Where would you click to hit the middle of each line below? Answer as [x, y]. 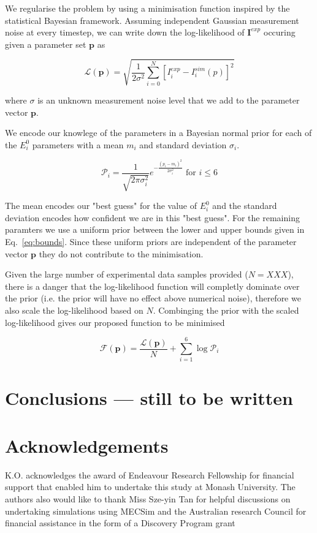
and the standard [245, 206]
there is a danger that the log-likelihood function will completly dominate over [152, 286]
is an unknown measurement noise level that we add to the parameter [169, 100]
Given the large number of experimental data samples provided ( [127, 274]
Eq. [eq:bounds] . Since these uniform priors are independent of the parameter [151, 242]
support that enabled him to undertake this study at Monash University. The [150, 487]
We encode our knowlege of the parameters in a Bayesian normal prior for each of [158, 133]
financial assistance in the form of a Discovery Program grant [120, 523]
